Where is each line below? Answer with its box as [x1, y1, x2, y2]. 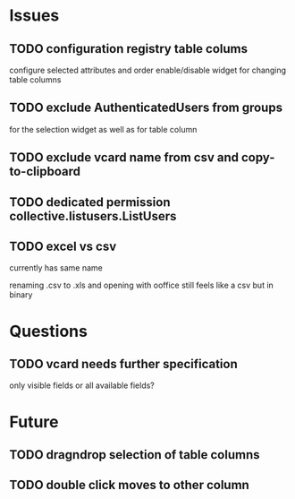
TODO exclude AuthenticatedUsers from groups [9, 100, 283, 116]
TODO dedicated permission [9, 194, 171, 210]
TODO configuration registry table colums [9, 41, 249, 56]
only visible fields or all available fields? [9, 380, 155, 391]
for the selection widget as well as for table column [9, 124, 198, 134]
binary [9, 289, 33, 300]
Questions [9, 321, 88, 341]
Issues [9, 5, 60, 26]
